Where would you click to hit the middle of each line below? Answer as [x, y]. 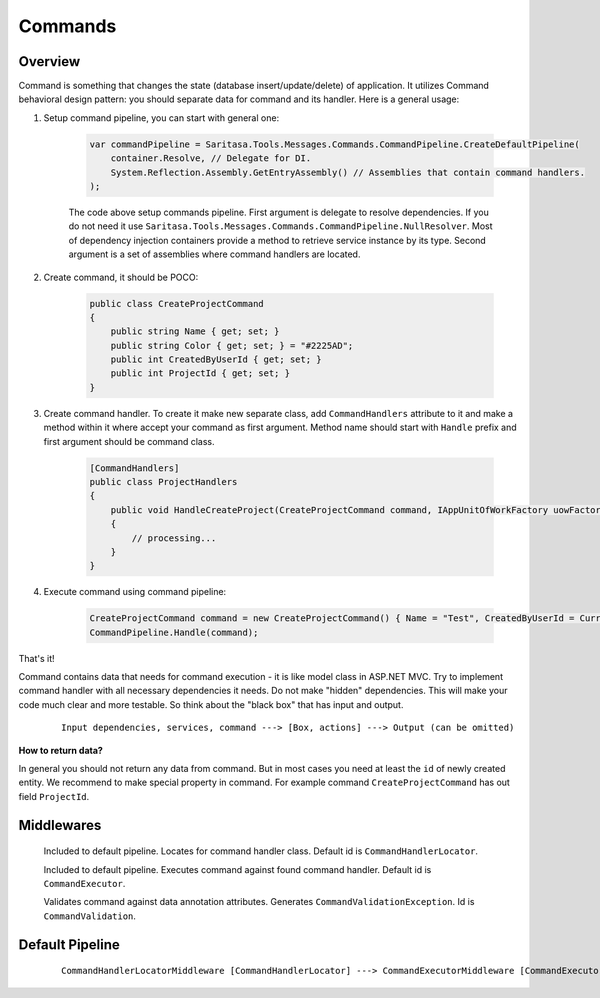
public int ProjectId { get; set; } [200, 373]
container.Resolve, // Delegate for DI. [211, 158]
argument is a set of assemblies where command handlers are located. [214, 254]
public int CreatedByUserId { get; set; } [216, 359]
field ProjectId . [54, 796]
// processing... [174, 538]
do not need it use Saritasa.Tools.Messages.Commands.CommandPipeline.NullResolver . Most [281, 226]
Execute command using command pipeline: [135, 592]
